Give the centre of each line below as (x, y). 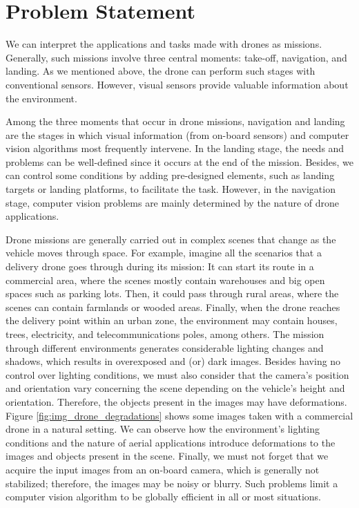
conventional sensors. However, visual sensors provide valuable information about (177, 84)
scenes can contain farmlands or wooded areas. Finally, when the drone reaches (173, 307)
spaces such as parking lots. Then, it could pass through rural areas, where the (172, 293)
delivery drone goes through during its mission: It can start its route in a (160, 266)
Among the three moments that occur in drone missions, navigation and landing (175, 121)
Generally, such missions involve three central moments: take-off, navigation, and (176, 57)
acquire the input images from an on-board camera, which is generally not (163, 469)
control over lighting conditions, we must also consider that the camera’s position (177, 374)
